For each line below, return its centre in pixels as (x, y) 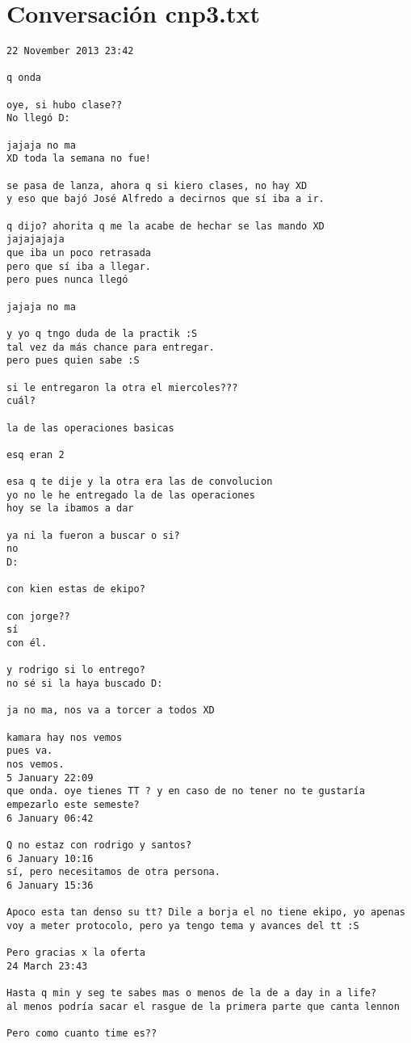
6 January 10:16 (50, 858)
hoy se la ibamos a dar (70, 509)
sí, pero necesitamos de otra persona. (113, 872)
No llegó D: (38, 118)
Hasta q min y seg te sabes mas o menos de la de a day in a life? (192, 993)
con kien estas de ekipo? (76, 589)
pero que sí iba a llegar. (79, 266)
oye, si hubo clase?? (65, 105)
